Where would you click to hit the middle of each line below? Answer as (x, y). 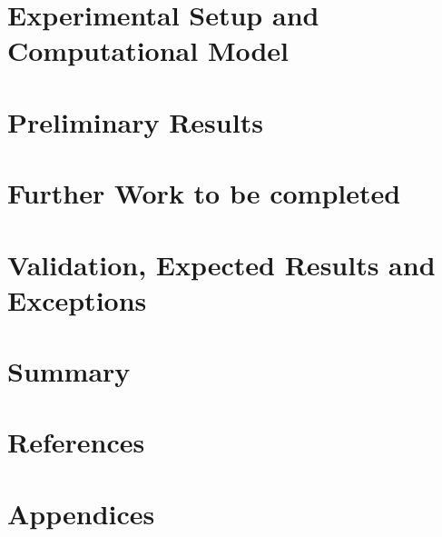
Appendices (81, 513)
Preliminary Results (135, 121)
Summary (69, 371)
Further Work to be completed (204, 193)
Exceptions (77, 299)
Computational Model (148, 50)
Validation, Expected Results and (221, 264)
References (76, 442)
